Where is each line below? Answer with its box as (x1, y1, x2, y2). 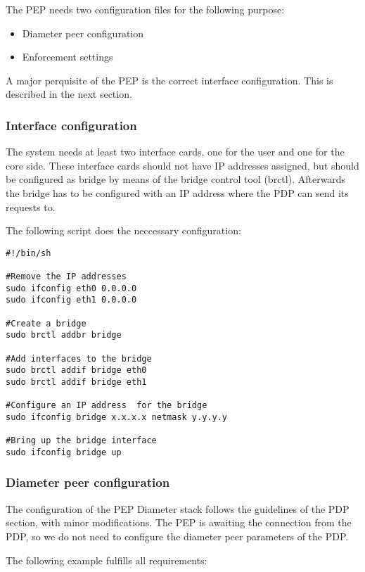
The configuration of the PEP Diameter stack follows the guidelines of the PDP (6, 501, 350, 516)
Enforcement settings (22, 49, 113, 64)
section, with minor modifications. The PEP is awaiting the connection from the (6, 515, 352, 530)
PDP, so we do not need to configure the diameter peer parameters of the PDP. (6, 528, 349, 543)
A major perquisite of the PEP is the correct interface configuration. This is (6, 72, 333, 87)
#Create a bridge (6, 318, 87, 329)
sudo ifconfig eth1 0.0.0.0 (6, 295, 137, 305)
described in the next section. (6, 87, 132, 101)
